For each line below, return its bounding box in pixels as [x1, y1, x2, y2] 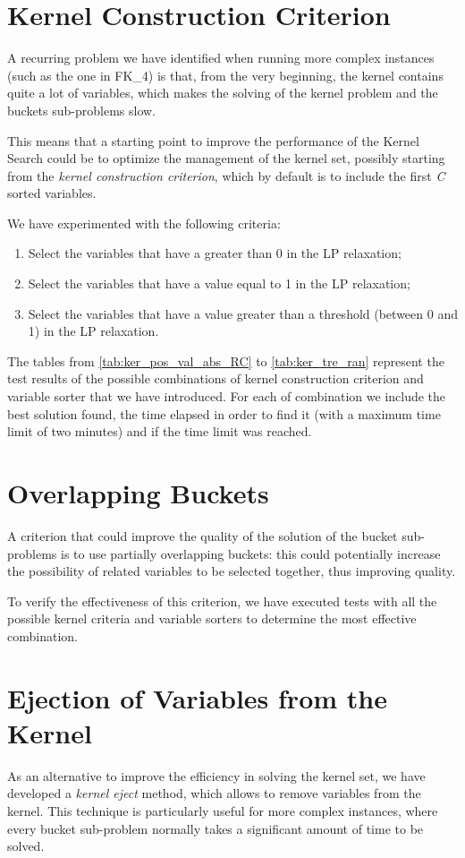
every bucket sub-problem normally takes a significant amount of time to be [7, 819, 424, 837]
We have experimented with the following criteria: [7, 213, 281, 232]
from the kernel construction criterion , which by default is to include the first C [7, 166, 445, 184]
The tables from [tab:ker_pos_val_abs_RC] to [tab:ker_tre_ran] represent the [7, 351, 444, 370]
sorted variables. [7, 184, 97, 202]
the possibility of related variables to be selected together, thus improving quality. [7, 562, 456, 580]
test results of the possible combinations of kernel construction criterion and [7, 369, 424, 388]
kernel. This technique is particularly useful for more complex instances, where [7, 802, 438, 819]
